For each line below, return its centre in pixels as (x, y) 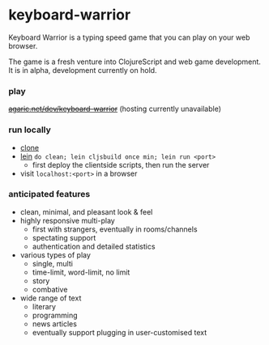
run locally (30, 130)
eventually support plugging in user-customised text (120, 332)
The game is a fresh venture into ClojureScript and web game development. (135, 62)
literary (44, 306)
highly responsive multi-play (67, 220)
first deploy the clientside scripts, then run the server (121, 164)
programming (55, 315)
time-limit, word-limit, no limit (81, 272)
